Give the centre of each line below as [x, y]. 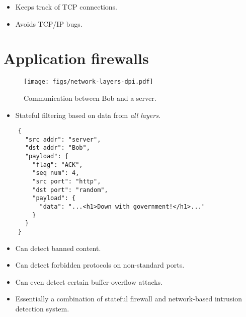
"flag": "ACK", [58, 165]
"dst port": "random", [70, 190]
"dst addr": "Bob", [57, 148]
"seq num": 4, [56, 173]
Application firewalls [76, 58]
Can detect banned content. [58, 248]
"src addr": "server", [63, 139]
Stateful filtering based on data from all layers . [88, 115]
